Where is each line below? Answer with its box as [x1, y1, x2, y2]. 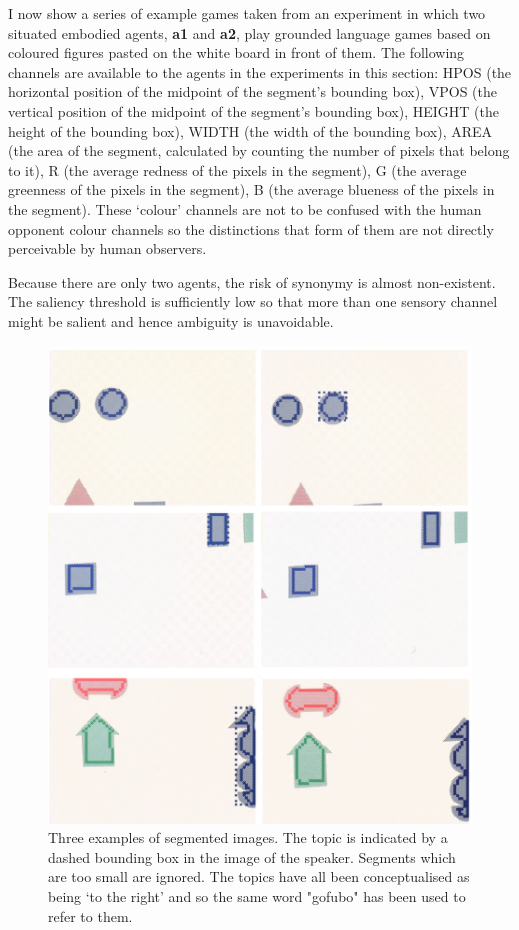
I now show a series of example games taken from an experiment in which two [8, 3, 486, 23]
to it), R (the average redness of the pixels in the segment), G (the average [8, 159, 467, 180]
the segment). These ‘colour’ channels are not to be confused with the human [8, 198, 482, 219]
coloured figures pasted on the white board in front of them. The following [8, 42, 465, 63]
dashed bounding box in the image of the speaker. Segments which [48, 846, 456, 867]
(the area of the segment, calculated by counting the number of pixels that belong [8, 140, 510, 161]
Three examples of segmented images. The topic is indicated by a [48, 827, 448, 848]
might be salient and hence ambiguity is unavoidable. [8, 310, 334, 331]
